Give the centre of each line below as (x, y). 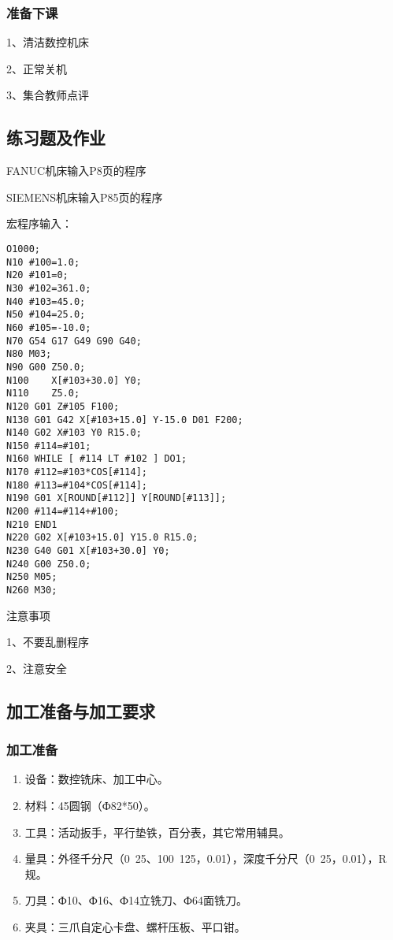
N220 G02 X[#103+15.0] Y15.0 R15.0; (102, 538)
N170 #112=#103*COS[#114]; (77, 472)
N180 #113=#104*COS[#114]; (77, 485)
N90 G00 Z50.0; (46, 367)
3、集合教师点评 (48, 95)
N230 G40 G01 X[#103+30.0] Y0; (88, 551)
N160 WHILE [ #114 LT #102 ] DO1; (97, 459)
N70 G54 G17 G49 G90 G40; (74, 341)
